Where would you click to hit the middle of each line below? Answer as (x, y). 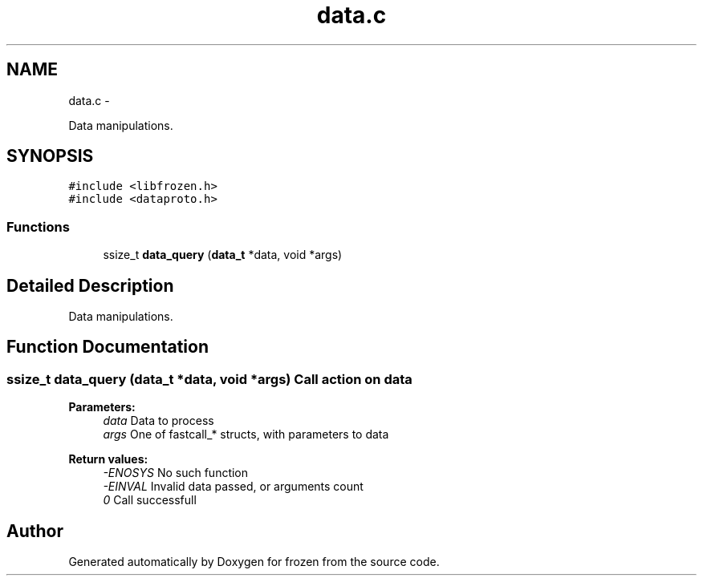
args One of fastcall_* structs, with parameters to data (246, 434)
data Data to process (158, 421)
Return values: (108, 459)
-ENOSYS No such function (176, 473)
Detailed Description (90, 285)
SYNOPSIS (50, 156)
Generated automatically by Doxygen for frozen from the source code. (254, 562)
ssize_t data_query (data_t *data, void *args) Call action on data (209, 379)
